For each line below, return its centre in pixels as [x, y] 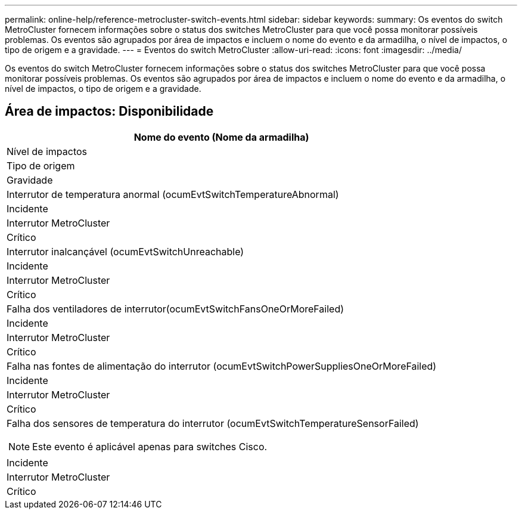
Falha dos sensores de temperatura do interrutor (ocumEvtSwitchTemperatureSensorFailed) [213, 423]
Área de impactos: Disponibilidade [109, 112]
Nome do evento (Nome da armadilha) [221, 137]
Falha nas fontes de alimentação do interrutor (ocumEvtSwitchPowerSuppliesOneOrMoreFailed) [222, 366]
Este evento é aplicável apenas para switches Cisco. [150, 446]
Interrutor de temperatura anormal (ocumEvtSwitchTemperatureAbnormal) [173, 194]
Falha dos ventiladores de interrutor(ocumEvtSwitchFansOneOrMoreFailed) [175, 309]
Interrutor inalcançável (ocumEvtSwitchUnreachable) [125, 251]
